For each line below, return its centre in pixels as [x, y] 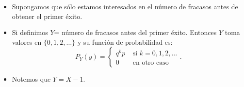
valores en [27, 42]
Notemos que [31, 79]
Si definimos [30, 32]
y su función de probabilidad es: [125, 42]
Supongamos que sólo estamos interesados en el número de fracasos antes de [125, 6]
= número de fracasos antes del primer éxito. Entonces [135, 32]
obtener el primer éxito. [47, 16]
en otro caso [151, 63]
